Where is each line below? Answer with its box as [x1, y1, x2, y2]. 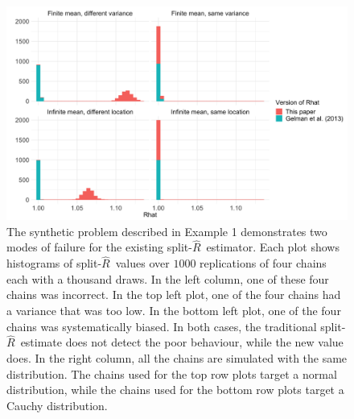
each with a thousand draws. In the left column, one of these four [6, 270, 329, 287]
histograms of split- [6, 255, 102, 272]
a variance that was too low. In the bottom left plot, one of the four [6, 302, 341, 318]
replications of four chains [200, 255, 327, 272]
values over [115, 255, 170, 272]
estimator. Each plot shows [206, 239, 340, 255]
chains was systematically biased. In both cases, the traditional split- [6, 317, 346, 334]
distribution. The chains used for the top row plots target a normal [6, 365, 337, 382]
